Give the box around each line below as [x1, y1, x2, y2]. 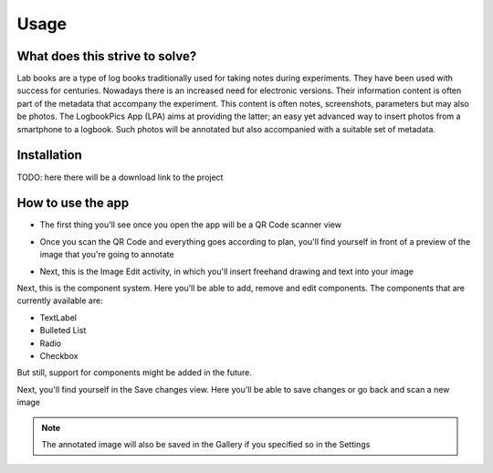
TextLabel [39, 311, 78, 323]
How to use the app [16, 195, 130, 211]
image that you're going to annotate [39, 249, 174, 260]
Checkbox [39, 350, 79, 361]
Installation [16, 147, 82, 163]
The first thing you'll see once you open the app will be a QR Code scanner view [39, 219, 342, 230]
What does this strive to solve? [16, 48, 197, 64]
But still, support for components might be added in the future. [16, 367, 253, 378]
